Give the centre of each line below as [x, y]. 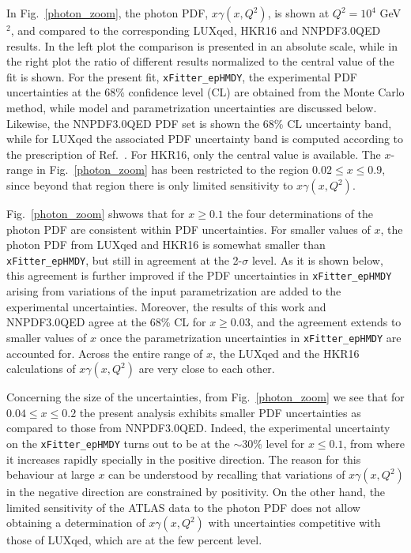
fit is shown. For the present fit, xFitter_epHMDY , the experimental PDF [182, 76]
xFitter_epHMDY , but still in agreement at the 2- [124, 260]
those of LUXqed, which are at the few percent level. [134, 540]
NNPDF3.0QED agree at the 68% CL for [106, 322]
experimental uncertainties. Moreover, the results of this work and [166, 306]
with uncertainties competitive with [294, 523]
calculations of [41, 369]
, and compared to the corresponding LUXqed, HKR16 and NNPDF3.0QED [196, 30]
